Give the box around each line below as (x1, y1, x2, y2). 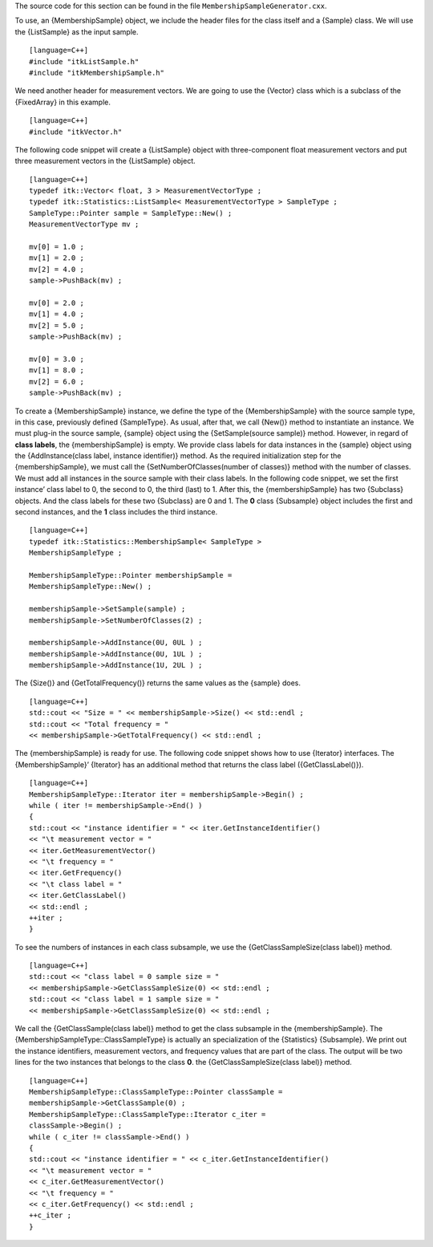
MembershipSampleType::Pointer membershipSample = (29, 571, 233, 579)
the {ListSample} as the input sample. (14, 26, 140, 36)
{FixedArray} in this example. (14, 97, 111, 107)
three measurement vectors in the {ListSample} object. (14, 156, 196, 166)
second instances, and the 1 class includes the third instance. (14, 507, 218, 517)
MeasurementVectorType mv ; (29, 220, 140, 229)
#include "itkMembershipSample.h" (29, 68, 164, 77)
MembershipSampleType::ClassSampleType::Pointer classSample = (29, 1087, 283, 1096)
